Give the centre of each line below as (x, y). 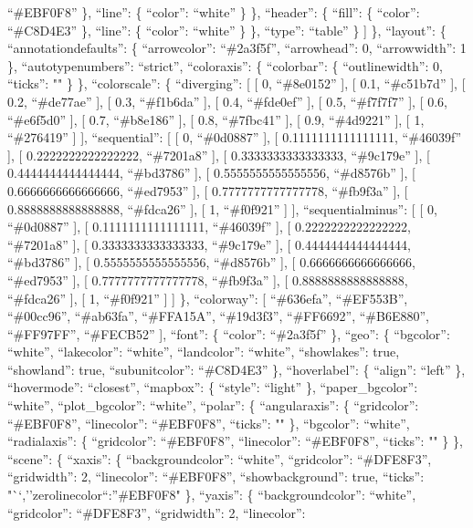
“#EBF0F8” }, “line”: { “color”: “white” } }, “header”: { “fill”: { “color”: (214, 12)
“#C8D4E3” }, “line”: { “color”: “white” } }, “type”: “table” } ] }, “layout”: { (227, 30)
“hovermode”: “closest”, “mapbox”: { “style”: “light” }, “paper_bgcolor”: (213, 387)
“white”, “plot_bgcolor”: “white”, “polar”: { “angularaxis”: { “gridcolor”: (213, 405)
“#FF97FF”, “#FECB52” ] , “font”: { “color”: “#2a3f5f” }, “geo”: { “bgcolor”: (229, 333)
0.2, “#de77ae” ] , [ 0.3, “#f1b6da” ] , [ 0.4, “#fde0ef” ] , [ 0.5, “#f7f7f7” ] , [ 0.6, (227, 101)
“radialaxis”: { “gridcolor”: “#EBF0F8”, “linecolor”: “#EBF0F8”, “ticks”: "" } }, (235, 441)
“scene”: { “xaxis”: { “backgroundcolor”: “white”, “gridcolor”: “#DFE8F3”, (220, 458)
